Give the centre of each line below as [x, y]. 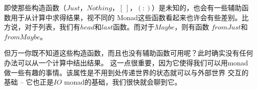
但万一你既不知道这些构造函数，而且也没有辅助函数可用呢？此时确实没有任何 [128, 53]
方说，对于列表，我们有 [42, 27]
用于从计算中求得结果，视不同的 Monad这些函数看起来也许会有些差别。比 [130, 17]
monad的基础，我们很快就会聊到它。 [123, 82]
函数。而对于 [134, 27]
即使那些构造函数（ [35, 7]
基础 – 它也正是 [29, 82]
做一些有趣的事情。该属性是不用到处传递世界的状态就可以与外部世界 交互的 [126, 72]
